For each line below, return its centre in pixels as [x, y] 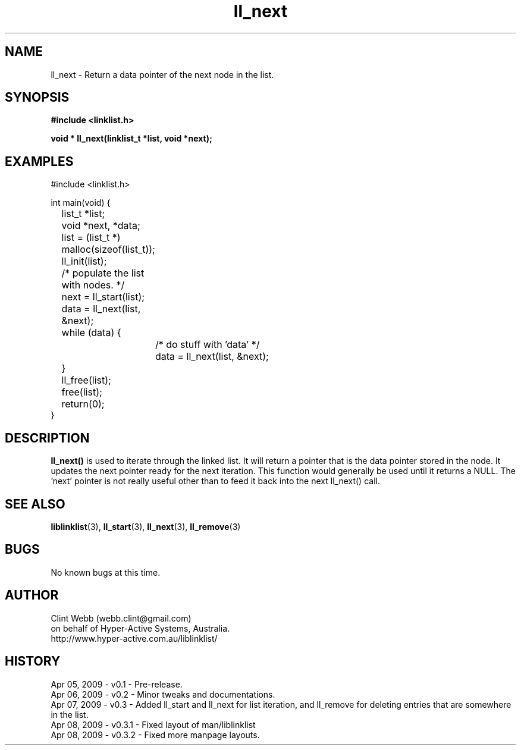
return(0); [83, 404]
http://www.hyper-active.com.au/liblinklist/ [134, 638]
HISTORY [33, 661]
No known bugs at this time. [106, 572]
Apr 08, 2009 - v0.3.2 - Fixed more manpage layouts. [155, 735]
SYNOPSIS [37, 98]
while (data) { [91, 333]
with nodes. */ [93, 285]
